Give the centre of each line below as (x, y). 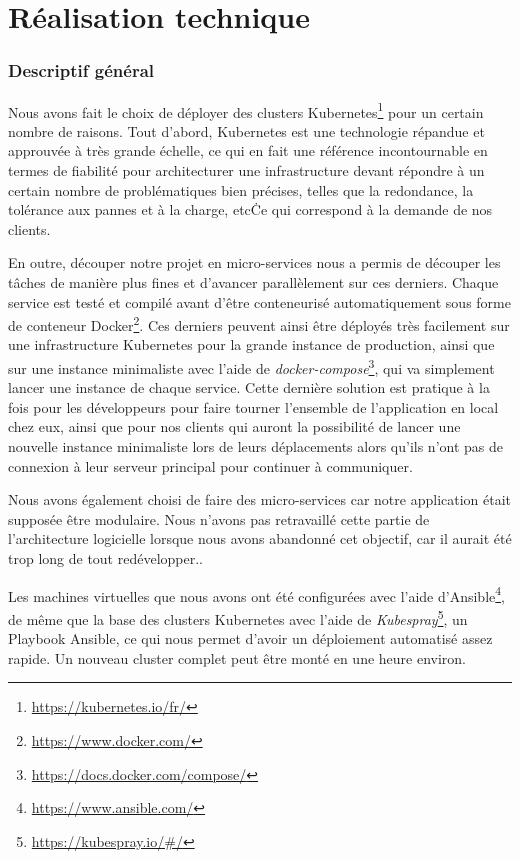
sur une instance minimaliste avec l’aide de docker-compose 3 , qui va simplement (251, 366)
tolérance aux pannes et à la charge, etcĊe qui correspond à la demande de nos (250, 209)
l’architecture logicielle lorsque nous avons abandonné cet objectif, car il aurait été (260, 538)
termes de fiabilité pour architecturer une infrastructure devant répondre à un (246, 170)
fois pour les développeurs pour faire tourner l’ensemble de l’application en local (253, 406)
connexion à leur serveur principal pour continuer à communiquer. (210, 465)
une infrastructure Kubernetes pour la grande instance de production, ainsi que (251, 344)
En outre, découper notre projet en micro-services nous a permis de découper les (254, 262)
